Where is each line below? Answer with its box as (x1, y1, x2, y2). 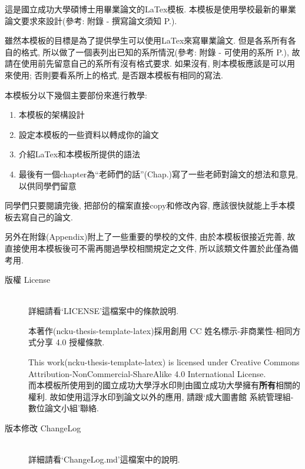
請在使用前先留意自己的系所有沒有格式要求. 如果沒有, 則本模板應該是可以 (5, 57, 287, 70)
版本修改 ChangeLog (5, 422, 81, 434)
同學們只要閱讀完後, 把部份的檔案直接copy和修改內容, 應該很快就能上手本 (5, 199, 287, 212)
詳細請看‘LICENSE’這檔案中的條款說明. (28, 305, 178, 317)
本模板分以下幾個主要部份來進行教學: (5, 88, 147, 101)
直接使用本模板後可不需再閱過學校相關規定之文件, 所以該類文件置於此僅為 (5, 242, 290, 254)
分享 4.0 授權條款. (36, 336, 105, 348)
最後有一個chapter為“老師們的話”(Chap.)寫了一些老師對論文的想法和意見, (18, 167, 298, 180)
